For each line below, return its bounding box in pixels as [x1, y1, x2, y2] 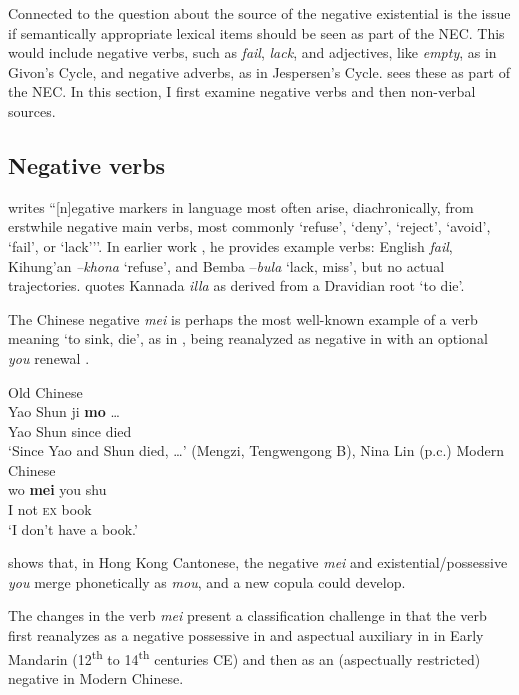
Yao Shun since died [8, 420, 132, 441]
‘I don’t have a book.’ [8, 518, 138, 539]
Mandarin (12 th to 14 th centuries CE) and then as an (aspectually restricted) [8, 645, 481, 669]
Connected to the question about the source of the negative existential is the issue [8, 3, 511, 23]
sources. [8, 100, 56, 121]
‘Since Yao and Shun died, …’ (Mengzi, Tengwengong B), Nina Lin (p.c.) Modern [8, 440, 504, 461]
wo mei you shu [8, 479, 107, 500]
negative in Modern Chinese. [8, 667, 184, 688]
